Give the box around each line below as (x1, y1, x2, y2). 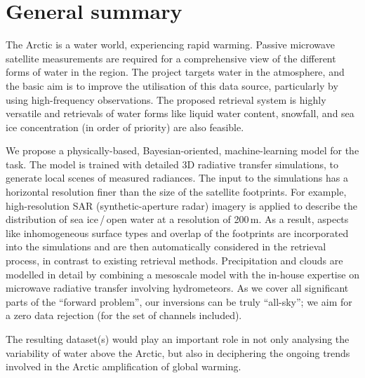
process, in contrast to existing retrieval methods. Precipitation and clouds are (6, 253, 343, 268)
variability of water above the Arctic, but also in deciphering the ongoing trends (6, 345, 350, 360)
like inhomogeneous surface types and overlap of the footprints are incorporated (6, 225, 349, 240)
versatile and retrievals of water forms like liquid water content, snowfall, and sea (6, 106, 354, 121)
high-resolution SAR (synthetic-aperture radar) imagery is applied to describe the (6, 198, 357, 212)
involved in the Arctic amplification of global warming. (6, 359, 241, 374)
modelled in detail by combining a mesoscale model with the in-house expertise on (6, 266, 359, 281)
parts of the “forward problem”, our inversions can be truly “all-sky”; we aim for (6, 294, 352, 309)
